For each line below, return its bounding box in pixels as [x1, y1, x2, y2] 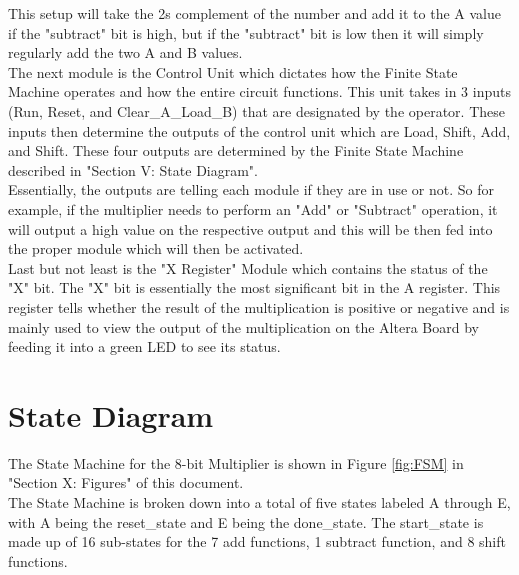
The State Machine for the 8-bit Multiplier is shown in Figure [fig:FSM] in [8, 452, 464, 473]
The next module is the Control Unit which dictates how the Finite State [8, 61, 458, 82]
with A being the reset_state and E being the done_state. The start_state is [8, 511, 484, 532]
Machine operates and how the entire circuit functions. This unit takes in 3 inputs [8, 81, 511, 102]
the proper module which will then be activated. [8, 238, 304, 259]
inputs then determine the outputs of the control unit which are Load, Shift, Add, [8, 120, 511, 141]
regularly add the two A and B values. [8, 42, 243, 63]
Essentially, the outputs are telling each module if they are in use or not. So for [8, 179, 495, 200]
